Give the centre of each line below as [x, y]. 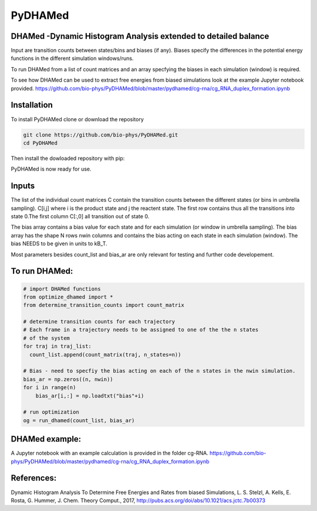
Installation [32, 105]
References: [34, 478]
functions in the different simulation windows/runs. [72, 58]
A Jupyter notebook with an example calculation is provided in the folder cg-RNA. [109, 453]
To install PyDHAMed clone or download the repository [77, 119]
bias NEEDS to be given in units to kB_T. [59, 243]
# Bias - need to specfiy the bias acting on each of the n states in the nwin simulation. [159, 371]
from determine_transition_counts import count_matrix [104, 305]
